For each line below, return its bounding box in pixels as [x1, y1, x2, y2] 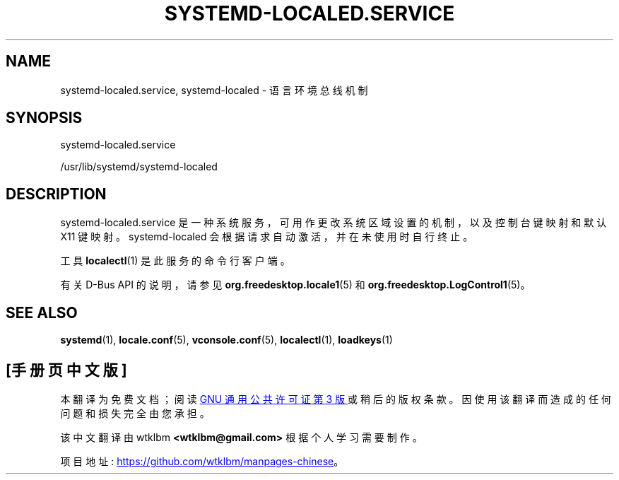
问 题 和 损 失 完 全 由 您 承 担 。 [60, 406, 210, 419]
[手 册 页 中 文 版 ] [6, 361, 127, 379]
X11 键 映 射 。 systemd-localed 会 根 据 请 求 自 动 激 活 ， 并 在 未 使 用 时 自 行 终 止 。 [60, 230, 473, 243]
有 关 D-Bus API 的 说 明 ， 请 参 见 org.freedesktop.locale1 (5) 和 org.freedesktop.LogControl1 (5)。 [60, 279, 531, 291]
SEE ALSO [6, 303, 78, 322]
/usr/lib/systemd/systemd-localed [60, 160, 218, 173]
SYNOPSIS [6, 109, 83, 127]
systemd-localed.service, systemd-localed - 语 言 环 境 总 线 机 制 [60, 83, 368, 96]
